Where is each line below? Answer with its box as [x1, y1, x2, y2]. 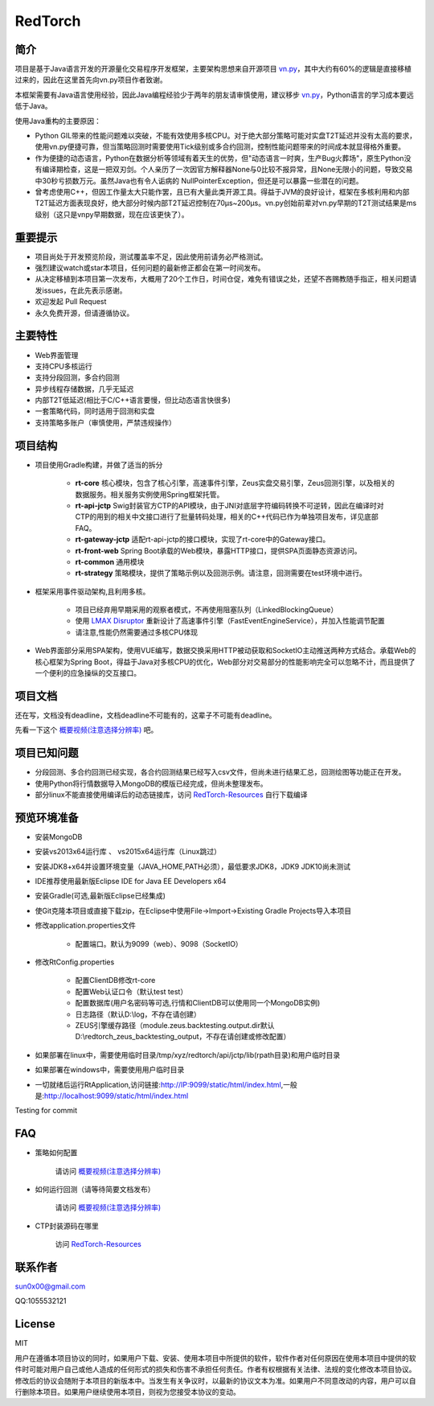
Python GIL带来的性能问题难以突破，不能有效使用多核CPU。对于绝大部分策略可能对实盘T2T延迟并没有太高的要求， [35, 131, 417, 141]
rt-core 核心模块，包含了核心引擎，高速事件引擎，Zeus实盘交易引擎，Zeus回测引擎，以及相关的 [75, 479, 395, 488]
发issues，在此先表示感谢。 [35, 286, 127, 295]
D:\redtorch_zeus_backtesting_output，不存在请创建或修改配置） [75, 1032, 291, 1042]
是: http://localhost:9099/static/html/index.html [35, 1091, 189, 1100]
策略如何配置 [35, 1148, 78, 1157]
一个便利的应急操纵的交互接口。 [35, 668, 141, 678]
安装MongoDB [35, 832, 83, 841]
